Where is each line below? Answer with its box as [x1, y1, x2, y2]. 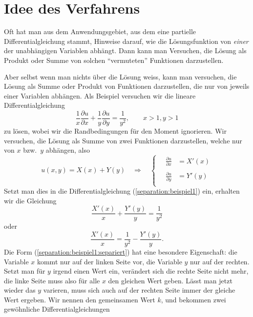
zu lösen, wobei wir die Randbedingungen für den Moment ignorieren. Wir [4, 125, 227, 136]
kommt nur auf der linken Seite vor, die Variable [37, 256, 182, 266]
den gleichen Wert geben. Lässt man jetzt [108, 275, 232, 285]
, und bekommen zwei [161, 294, 226, 304]
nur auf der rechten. [190, 256, 250, 266]
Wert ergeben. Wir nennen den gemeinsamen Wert [4, 294, 155, 304]
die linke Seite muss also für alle [4, 275, 100, 285]
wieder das [4, 285, 36, 295]
